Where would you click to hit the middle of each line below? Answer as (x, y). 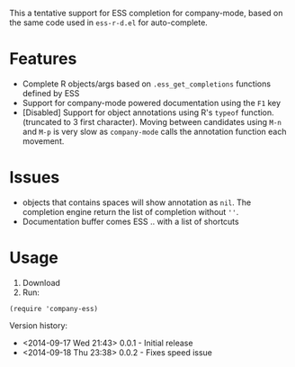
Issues (35, 178)
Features (43, 59)
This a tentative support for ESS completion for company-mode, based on (146, 13)
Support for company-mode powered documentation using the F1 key (152, 103)
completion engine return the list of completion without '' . (130, 211)
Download (41, 282)
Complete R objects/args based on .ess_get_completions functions (147, 84)
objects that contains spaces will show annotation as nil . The (137, 202)
